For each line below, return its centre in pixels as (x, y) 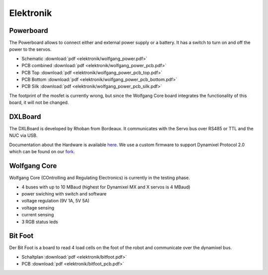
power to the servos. (30, 49)
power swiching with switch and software (64, 193)
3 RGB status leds (40, 222)
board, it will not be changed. (39, 102)
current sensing (38, 215)
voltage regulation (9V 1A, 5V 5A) (56, 201)
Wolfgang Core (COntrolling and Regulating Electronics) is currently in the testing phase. (100, 178)
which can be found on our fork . (42, 152)
